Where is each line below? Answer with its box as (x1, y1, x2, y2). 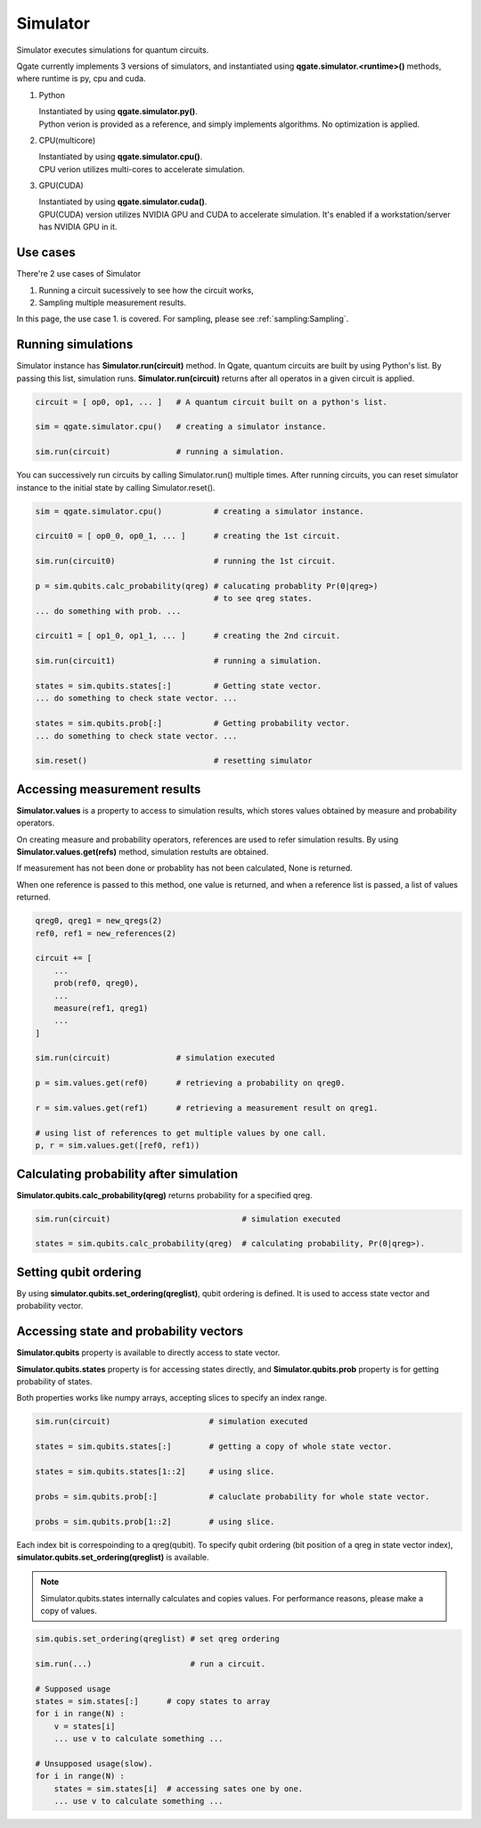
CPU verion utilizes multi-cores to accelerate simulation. (38, 163, 245, 174)
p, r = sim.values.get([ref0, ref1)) (35, 1140, 200, 1151)
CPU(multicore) (38, 135, 96, 145)
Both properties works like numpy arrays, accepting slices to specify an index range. (16, 1393, 328, 1403)
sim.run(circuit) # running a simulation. (35, 447, 285, 457)
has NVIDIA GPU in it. (38, 221, 118, 232)
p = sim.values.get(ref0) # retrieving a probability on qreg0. (35, 1078, 346, 1088)
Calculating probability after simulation (16, 1166, 239, 1181)
